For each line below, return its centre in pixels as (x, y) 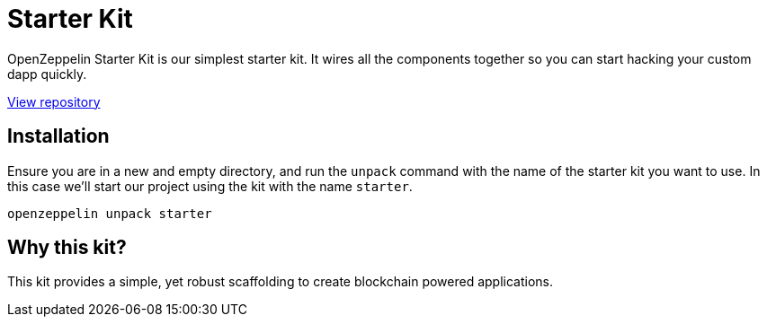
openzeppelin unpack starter (110, 213)
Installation (58, 136)
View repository (54, 101)
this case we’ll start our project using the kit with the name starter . (210, 186)
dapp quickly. (47, 74)
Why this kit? (67, 248)
